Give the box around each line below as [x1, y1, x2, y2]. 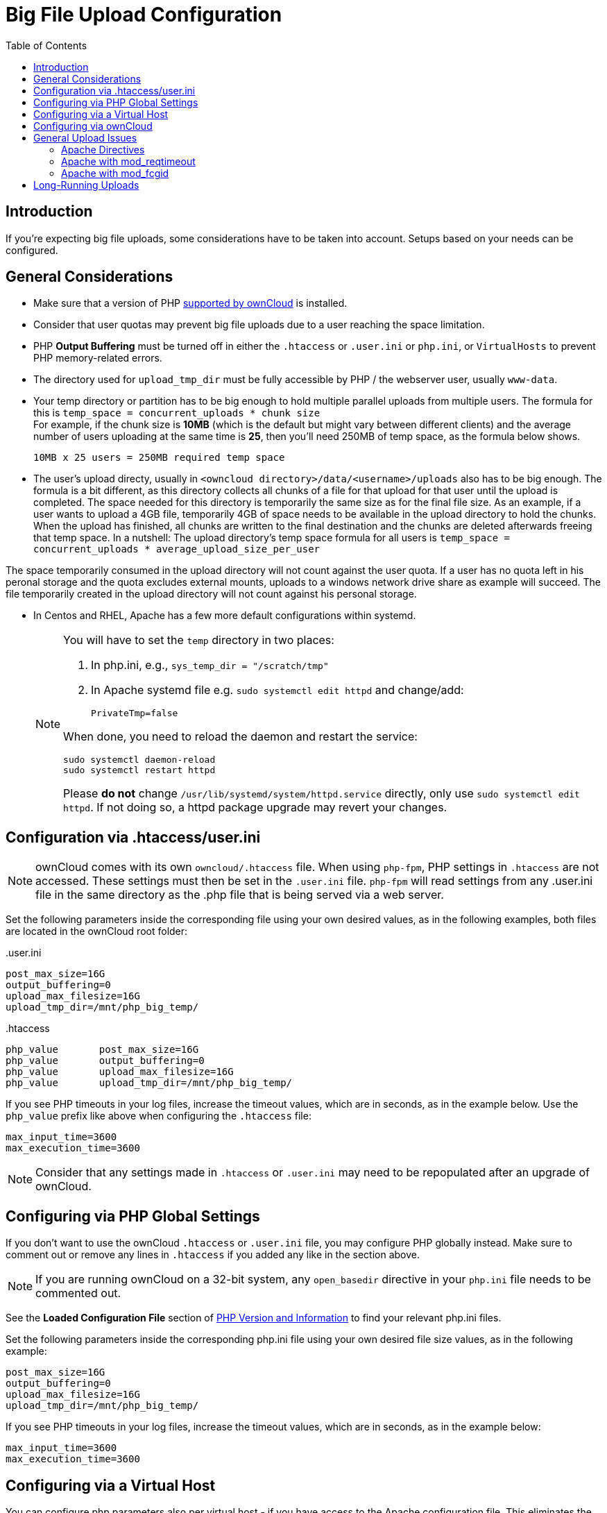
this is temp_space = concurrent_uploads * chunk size [33, 407, 320, 419]
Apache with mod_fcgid [61, 167, 169, 179]
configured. [6, 244, 58, 256]
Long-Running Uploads [33, 178, 139, 191]
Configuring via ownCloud [33, 119, 153, 132]
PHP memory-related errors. [33, 352, 162, 364]
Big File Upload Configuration [6, 3, 282, 26]
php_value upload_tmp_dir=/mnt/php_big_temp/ [6, 1077, 293, 1089]
